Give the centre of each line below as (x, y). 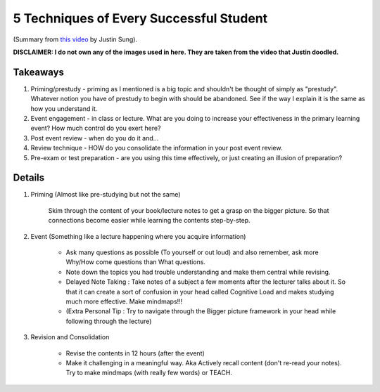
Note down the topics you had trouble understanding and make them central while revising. (198, 272)
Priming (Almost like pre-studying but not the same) (106, 195)
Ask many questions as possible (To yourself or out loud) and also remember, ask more (192, 252)
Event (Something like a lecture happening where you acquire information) (138, 236)
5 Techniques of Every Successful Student (140, 18)
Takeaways (39, 72)
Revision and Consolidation (70, 337)
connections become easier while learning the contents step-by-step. (149, 221)
